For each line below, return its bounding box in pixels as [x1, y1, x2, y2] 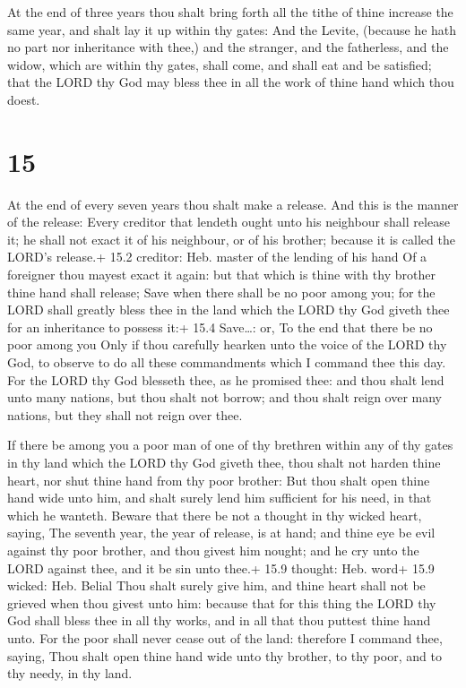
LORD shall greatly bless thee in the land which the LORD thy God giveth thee [7, 300, 450, 319]
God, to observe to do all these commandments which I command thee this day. [7, 353, 446, 372]
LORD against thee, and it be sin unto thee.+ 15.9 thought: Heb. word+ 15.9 [7, 558, 435, 577]
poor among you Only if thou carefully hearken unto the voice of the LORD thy [7, 335, 447, 354]
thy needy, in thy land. [7, 664, 133, 683]
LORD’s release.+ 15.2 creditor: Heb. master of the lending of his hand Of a [7, 247, 427, 266]
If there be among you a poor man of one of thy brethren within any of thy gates [7, 435, 453, 454]
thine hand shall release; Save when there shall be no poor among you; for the [7, 282, 436, 301]
